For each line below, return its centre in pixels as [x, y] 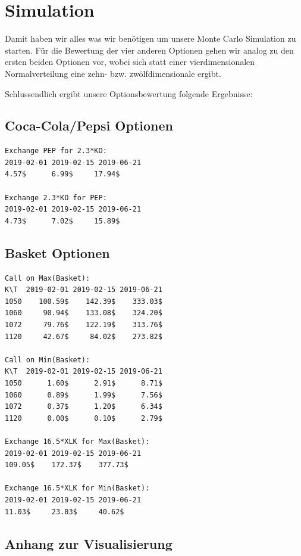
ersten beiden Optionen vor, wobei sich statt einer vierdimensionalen [130, 62]
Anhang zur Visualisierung [89, 543]
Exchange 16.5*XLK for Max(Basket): [77, 441]
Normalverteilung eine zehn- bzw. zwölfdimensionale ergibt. [113, 73]
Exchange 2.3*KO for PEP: [56, 198]
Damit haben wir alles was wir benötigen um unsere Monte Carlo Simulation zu [150, 38]
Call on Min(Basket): [48, 360]
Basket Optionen [57, 252]
